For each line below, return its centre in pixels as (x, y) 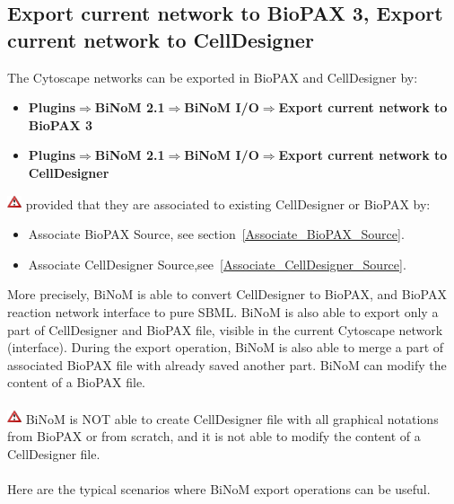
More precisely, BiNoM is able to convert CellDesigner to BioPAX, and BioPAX (227, 294)
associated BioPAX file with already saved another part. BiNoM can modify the (227, 364)
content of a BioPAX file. (76, 382)
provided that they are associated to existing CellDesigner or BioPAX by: (228, 203)
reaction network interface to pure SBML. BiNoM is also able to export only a (223, 311)
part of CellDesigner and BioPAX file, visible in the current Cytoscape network (225, 329)
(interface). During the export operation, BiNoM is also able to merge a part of (226, 347)
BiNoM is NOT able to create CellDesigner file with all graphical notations (232, 418)
